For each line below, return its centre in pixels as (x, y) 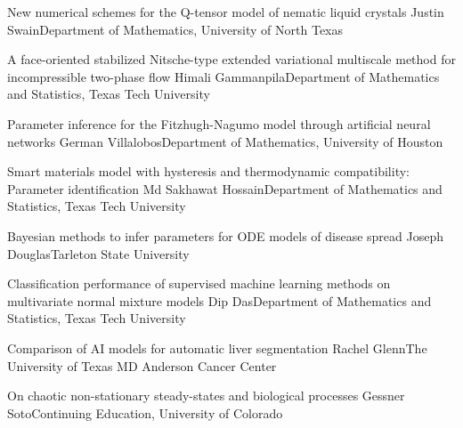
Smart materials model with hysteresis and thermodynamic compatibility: (208, 171)
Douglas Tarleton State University (98, 253)
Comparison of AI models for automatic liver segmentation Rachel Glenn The (217, 347)
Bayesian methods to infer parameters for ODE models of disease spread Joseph (226, 235)
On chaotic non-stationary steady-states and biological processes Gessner (206, 396)
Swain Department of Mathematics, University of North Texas (175, 29)
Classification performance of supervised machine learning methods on (199, 283)
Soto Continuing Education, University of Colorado (145, 412)
